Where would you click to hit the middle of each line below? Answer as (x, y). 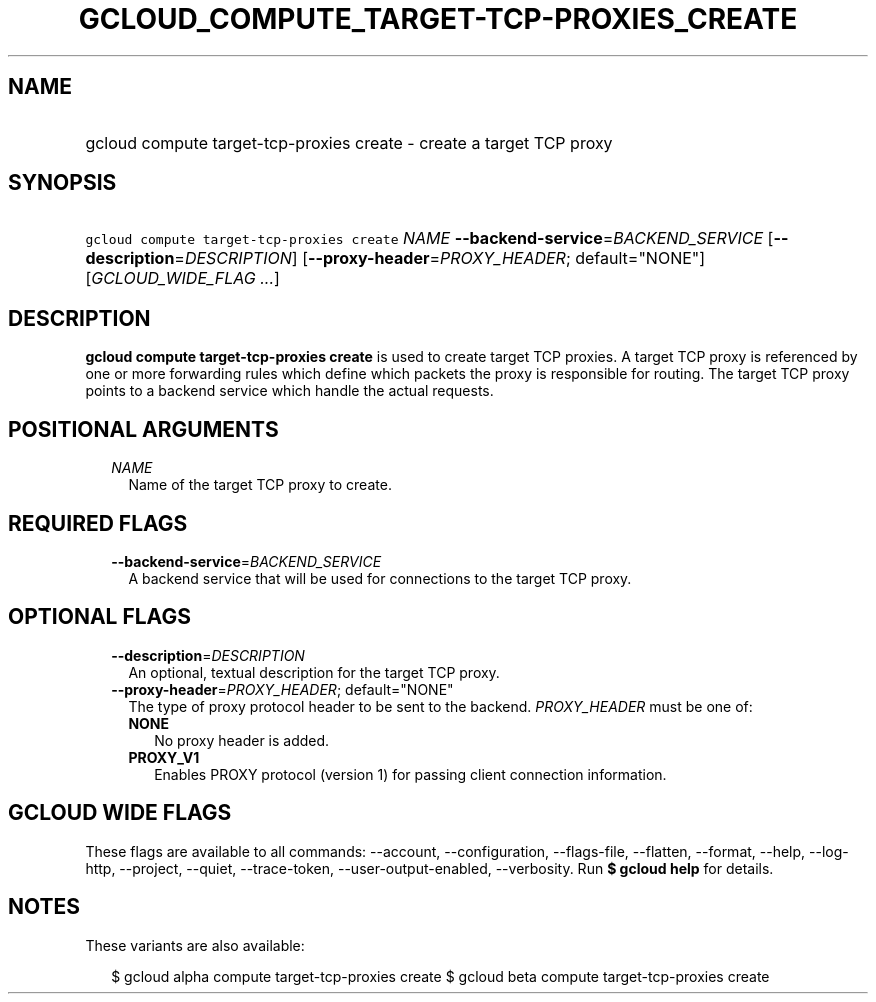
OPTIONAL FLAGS (99, 617)
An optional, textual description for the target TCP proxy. (314, 672)
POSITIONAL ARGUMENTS (143, 429)
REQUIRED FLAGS (98, 523)
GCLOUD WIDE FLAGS (120, 813)
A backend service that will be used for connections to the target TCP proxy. (380, 578)
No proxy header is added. (242, 740)
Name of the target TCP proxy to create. (260, 485)
